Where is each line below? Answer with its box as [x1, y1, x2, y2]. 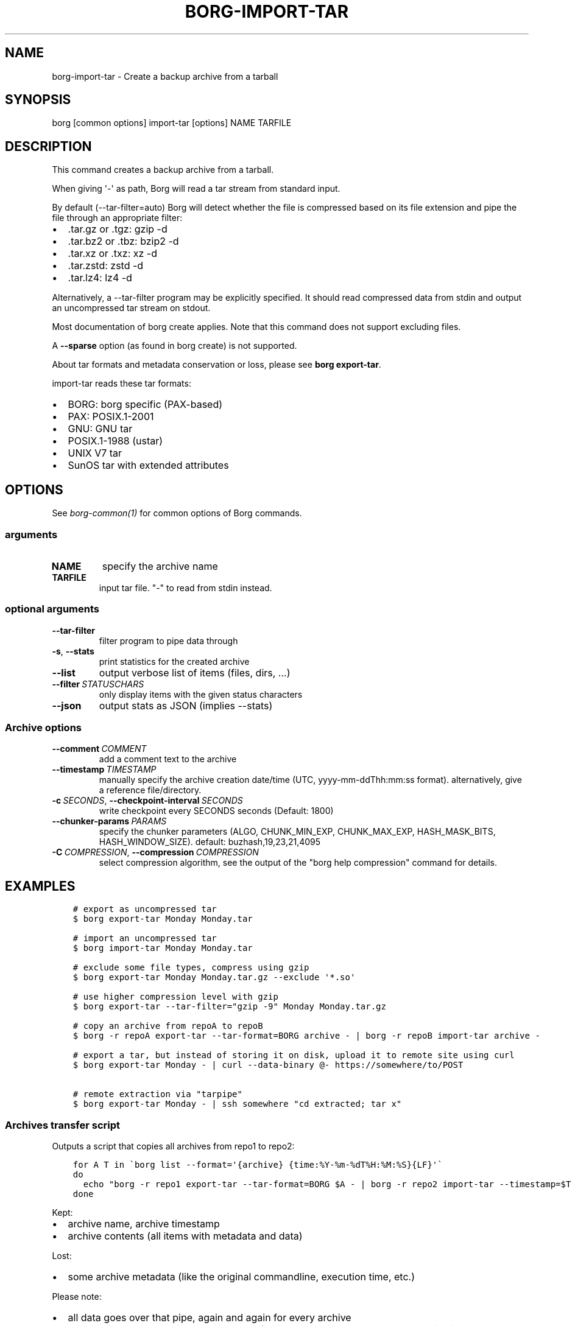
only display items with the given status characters [99, 689, 303, 700]
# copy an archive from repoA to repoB [72, 1021, 263, 1031]
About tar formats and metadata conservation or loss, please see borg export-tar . [52, 359, 381, 370]
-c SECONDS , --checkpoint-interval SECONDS [52, 795, 243, 806]
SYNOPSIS [5, 92, 71, 108]
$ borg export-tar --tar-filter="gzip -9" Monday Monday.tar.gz [72, 1002, 386, 1012]
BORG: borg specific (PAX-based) [68, 398, 223, 411]
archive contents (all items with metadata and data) [68, 1229, 303, 1242]
